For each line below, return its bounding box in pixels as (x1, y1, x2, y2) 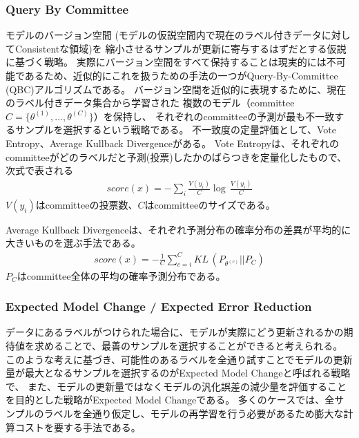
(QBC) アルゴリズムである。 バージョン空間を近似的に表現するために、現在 (6, 82, 347, 96)
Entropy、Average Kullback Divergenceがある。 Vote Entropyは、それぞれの (6, 135, 339, 150)
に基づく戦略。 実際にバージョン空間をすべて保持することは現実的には (6, 55, 327, 69)
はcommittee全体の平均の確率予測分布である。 (17, 268, 226, 283)
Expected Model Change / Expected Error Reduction (6, 298, 312, 315)
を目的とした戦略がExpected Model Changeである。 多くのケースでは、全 (6, 392, 335, 407)
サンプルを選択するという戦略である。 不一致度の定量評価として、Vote (14, 122, 336, 137)
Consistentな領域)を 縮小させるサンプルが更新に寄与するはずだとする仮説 (14, 41, 347, 55)
